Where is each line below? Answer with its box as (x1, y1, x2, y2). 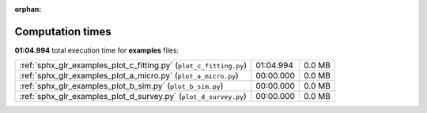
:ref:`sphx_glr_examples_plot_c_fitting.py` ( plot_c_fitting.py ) (19, 60, 247, 71)
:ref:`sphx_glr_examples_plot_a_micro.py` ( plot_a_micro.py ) (19, 71, 239, 82)
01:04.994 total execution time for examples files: (14, 46, 179, 55)
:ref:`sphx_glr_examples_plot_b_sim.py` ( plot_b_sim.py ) (19, 81, 224, 92)
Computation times (14, 24, 111, 38)
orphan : (14, 5, 42, 13)
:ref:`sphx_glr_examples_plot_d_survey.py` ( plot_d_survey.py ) (19, 91, 247, 102)
